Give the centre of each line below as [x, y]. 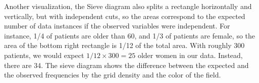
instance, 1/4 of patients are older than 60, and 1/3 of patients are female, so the [130, 35]
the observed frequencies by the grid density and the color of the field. [113, 75]
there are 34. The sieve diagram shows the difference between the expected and [126, 65]
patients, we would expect [44, 55]
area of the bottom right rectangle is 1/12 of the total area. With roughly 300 [124, 45]
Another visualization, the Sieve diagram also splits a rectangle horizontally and [128, 6]
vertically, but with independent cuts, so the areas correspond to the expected [125, 16]
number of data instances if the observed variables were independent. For [117, 26]
